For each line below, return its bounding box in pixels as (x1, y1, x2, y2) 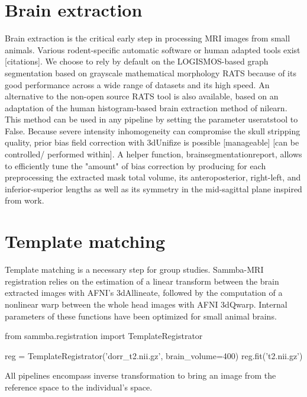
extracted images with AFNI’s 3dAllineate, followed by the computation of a (5, 286, 283, 299)
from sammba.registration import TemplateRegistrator (5, 330, 203, 342)
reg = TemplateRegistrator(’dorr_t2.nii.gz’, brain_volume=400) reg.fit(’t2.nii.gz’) (5, 349, 303, 362)
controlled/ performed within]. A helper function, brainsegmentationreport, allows (5, 148, 302, 160)
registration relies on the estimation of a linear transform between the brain (5, 275, 279, 287)
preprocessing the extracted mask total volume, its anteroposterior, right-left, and (5, 171, 301, 183)
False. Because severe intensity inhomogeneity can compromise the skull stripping (5, 124, 300, 137)
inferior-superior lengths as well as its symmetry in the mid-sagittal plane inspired (5, 182, 302, 195)
